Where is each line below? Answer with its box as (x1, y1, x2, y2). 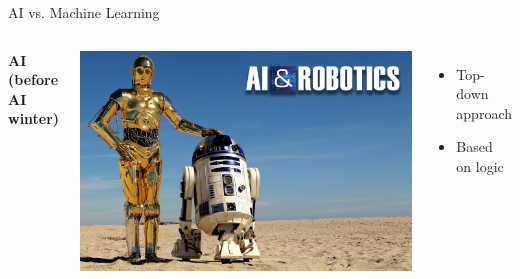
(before (8, 69, 59, 90)
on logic (456, 155, 504, 176)
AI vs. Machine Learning (8, 2, 160, 22)
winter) (8, 108, 60, 129)
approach (456, 102, 512, 123)
